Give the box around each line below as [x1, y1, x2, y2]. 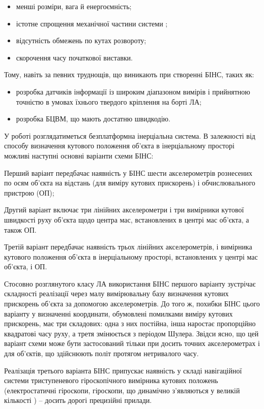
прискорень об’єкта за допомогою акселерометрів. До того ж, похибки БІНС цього [4, 298, 260, 309]
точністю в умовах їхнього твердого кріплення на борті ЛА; [16, 96, 202, 107]
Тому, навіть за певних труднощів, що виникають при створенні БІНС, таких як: [4, 69, 254, 80]
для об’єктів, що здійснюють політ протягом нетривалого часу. [4, 348, 199, 359]
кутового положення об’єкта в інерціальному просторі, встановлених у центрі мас [4, 251, 258, 262]
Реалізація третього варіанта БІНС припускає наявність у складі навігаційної [4, 365, 242, 375]
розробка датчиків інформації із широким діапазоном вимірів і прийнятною [16, 86, 250, 97]
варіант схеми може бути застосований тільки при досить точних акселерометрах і [4, 338, 260, 349]
